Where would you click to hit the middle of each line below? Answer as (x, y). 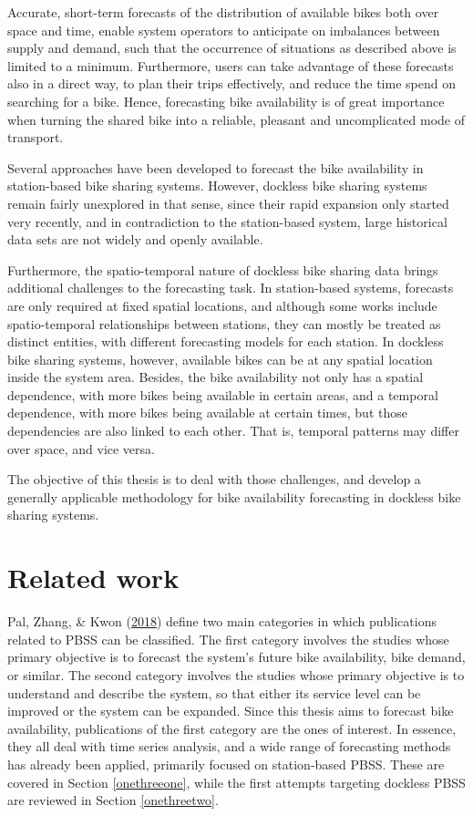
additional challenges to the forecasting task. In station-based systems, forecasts (231, 288)
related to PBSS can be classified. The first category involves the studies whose (228, 639)
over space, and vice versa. (81, 448)
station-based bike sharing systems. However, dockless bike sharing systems (217, 186)
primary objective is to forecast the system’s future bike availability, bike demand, (236, 657)
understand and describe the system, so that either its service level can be (214, 692)
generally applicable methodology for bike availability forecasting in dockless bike (234, 496)
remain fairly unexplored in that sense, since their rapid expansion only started (228, 203)
